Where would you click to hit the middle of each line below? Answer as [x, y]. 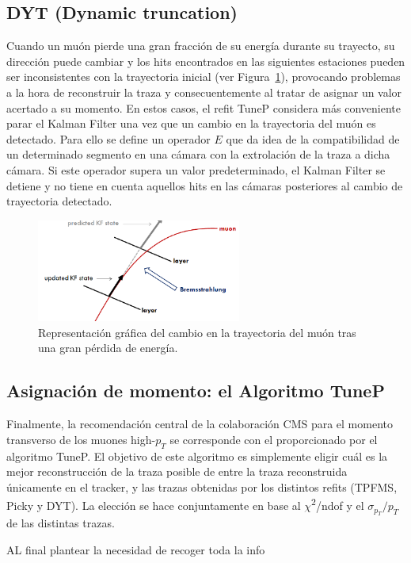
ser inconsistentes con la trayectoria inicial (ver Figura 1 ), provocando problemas [204, 77]
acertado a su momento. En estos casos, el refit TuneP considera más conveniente [204, 107]
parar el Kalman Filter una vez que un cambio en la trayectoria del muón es [191, 123]
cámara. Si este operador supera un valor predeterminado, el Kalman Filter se [196, 169]
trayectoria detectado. [59, 201]
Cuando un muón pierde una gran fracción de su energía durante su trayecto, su [201, 46]
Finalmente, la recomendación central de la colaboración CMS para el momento [200, 424]
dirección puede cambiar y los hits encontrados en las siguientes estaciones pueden [206, 61]
